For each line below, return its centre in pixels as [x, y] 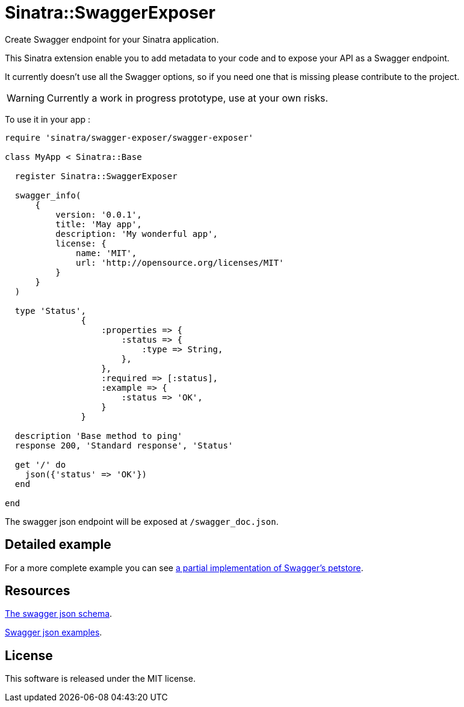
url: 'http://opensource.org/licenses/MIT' [180, 262]
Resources [38, 591]
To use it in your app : [48, 119]
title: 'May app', [99, 224]
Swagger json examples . [54, 632]
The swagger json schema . [59, 614]
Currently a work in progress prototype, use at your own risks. [187, 98]
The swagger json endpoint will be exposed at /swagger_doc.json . [142, 521]
